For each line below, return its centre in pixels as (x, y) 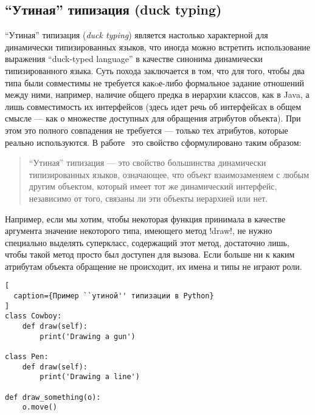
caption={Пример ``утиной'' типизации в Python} (114, 296)
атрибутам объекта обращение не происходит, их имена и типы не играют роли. (154, 266)
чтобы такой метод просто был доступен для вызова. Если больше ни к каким (150, 254)
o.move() (40, 407)
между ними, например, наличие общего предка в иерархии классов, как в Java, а (157, 94)
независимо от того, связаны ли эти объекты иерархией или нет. (148, 198)
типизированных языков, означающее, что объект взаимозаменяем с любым (169, 174)
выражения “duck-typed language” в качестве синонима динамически (134, 59)
